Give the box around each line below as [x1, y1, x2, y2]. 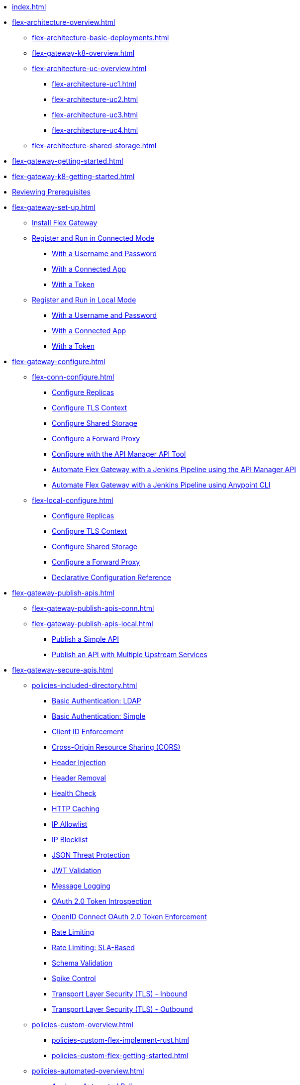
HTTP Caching [52, 804, 100, 813]
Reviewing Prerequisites [12, 188, 91, 196]
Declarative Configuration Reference [52, 573, 171, 582]
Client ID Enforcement [52, 727, 124, 736]
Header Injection [52, 758, 106, 767]
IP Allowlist [52, 820, 88, 828]
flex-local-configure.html [32, 496, 113, 504]
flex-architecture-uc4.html [52, 126, 138, 134]
